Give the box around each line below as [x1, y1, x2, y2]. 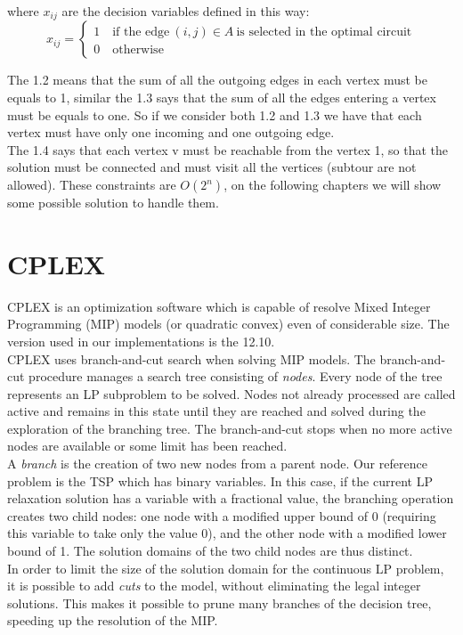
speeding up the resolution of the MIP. [7, 611, 218, 630]
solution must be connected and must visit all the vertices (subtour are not [7, 158, 417, 176]
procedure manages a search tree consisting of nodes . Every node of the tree [28, 367, 443, 386]
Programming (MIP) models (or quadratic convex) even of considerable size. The [7, 314, 450, 333]
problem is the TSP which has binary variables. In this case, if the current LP [7, 471, 433, 490]
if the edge [112, 26, 170, 39]
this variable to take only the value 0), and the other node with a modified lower [7, 524, 447, 542]
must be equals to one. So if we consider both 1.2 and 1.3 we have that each [7, 105, 422, 124]
